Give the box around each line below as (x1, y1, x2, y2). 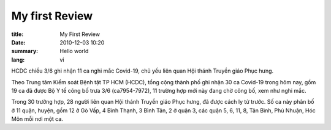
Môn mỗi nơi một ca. (11, 115, 64, 123)
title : (11, 31, 24, 38)
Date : (11, 38, 26, 46)
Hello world (59, 48, 89, 55)
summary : (11, 48, 39, 55)
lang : (11, 56, 25, 63)
